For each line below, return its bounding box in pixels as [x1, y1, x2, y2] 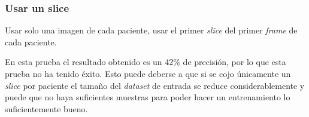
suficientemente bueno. [5, 102, 88, 115]
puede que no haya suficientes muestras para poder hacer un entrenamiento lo [5, 91, 290, 103]
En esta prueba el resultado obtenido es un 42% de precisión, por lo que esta [5, 56, 286, 68]
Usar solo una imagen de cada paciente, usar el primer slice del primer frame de [5, 24, 298, 36]
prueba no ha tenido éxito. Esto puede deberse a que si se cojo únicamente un [5, 67, 291, 79]
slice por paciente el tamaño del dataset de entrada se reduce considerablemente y [5, 79, 305, 91]
